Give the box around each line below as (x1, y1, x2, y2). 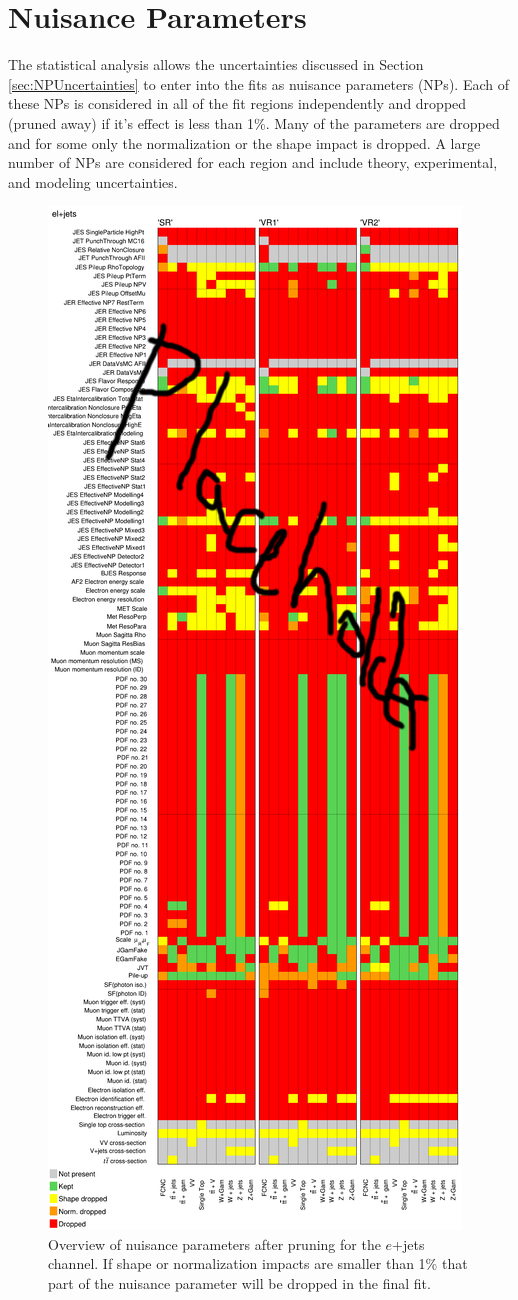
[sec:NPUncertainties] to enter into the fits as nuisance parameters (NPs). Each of (8, 73, 509, 94)
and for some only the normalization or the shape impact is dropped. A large (8, 132, 481, 153)
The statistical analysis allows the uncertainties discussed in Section (8, 54, 424, 75)
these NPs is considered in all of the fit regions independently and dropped (8, 93, 467, 114)
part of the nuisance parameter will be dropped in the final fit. (48, 1273, 431, 1294)
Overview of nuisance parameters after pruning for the (48, 1233, 381, 1254)
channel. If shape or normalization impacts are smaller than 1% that (48, 1253, 468, 1274)
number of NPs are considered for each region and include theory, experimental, (8, 152, 498, 173)
